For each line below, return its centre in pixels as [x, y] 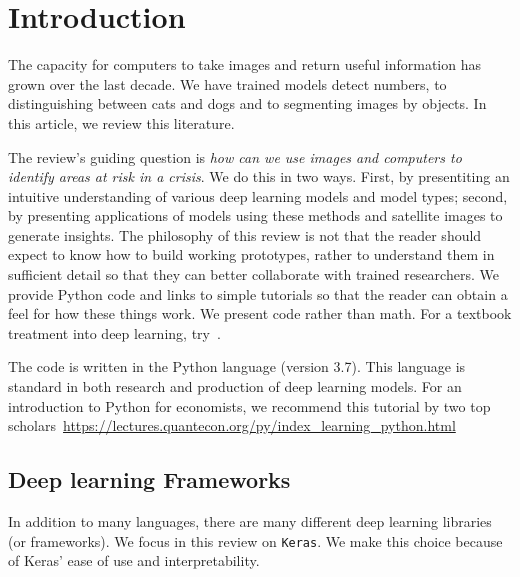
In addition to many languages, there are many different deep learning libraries [250, 521]
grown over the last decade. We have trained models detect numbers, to [227, 83]
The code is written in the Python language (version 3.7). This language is [237, 366]
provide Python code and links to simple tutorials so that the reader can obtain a [258, 293]
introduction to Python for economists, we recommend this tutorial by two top [249, 405]
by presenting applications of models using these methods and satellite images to [255, 215]
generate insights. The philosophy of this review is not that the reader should [245, 234]
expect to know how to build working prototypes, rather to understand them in [251, 254]
